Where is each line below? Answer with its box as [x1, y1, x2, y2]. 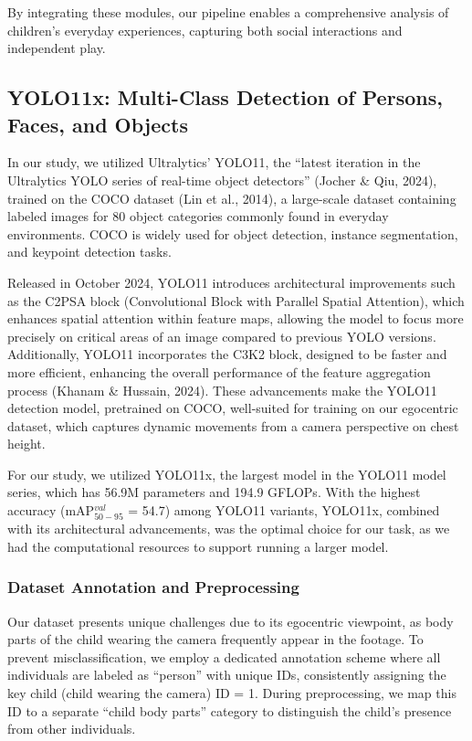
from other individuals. [7, 719, 136, 738]
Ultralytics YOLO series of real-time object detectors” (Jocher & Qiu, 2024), [7, 170, 437, 189]
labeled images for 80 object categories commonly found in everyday [7, 206, 389, 226]
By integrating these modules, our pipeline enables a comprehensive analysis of [7, 3, 449, 21]
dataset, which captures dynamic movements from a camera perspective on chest [7, 416, 459, 435]
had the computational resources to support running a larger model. [7, 536, 389, 556]
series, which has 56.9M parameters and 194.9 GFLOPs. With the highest [7, 482, 421, 502]
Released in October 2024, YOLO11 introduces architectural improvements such [7, 272, 456, 291]
